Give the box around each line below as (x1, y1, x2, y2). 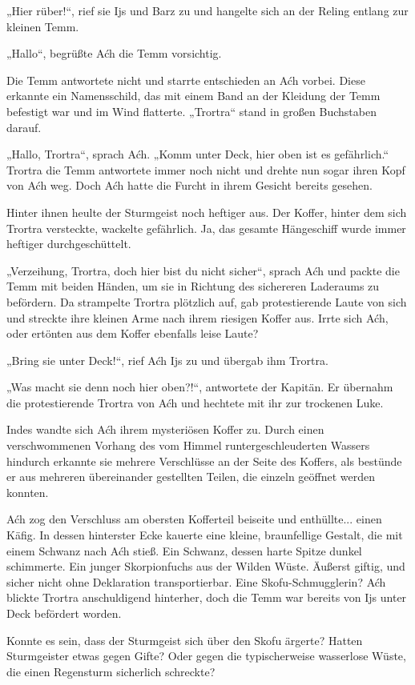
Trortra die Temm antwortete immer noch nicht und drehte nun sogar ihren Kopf (6, 161, 405, 178)
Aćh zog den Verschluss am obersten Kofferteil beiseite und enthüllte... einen (6, 511, 382, 527)
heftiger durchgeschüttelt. (6, 235, 131, 252)
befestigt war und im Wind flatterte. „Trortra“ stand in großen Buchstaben (6, 102, 377, 119)
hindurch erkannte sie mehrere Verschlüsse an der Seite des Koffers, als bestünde (6, 452, 402, 469)
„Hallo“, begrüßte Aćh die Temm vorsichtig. (6, 45, 222, 62)
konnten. (6, 483, 49, 500)
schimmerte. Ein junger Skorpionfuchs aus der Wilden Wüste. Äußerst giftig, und (6, 558, 405, 575)
